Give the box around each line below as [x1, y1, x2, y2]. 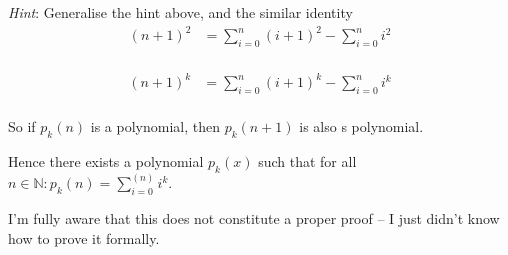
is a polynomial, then [90, 116, 220, 137]
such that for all [258, 151, 357, 172]
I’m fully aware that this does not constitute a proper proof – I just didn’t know [8, 208, 500, 229]
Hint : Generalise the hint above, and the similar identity [8, 2, 353, 22]
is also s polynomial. [299, 116, 424, 137]
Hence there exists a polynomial [8, 151, 204, 172]
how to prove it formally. [8, 227, 160, 248]
